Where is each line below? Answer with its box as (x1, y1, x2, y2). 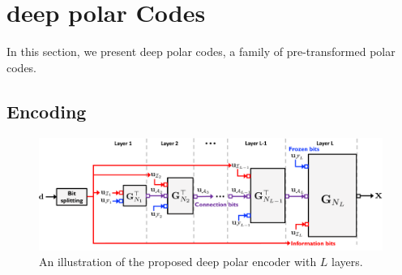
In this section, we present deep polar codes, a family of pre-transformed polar (6, 43, 396, 60)
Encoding (6, 98, 87, 123)
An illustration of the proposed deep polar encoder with (39, 253, 317, 270)
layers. (331, 253, 363, 270)
